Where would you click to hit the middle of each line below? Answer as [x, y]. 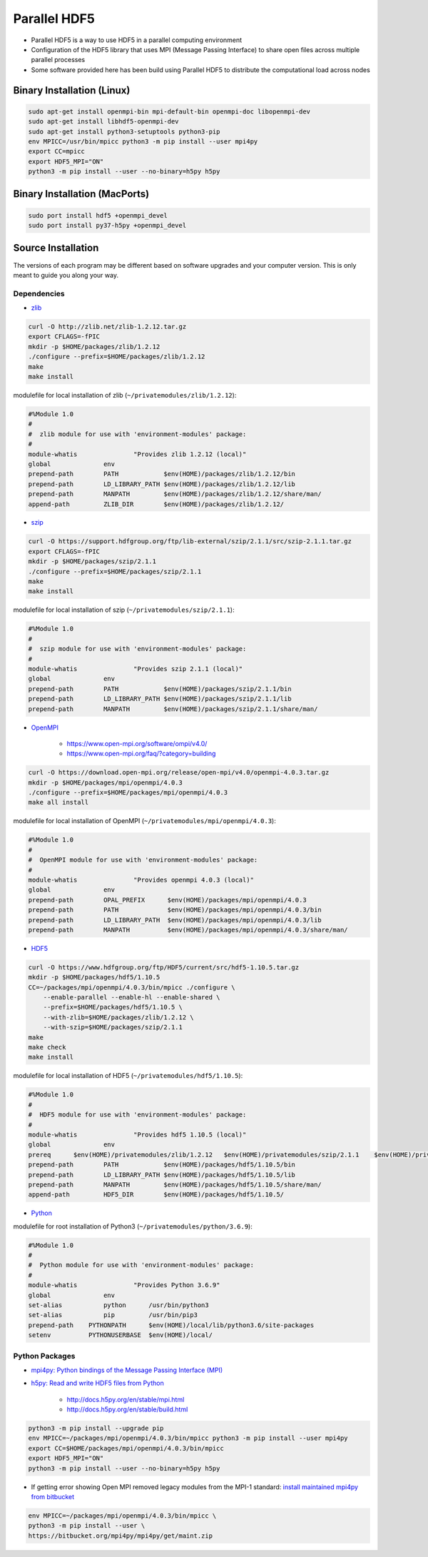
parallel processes [58, 60]
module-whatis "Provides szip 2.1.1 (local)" [136, 669]
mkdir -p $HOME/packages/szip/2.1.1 [92, 561]
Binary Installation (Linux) [72, 90]
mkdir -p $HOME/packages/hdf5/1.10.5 [94, 977]
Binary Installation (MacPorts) [81, 194]
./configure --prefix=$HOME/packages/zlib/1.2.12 [117, 357]
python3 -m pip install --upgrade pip [96, 1428]
